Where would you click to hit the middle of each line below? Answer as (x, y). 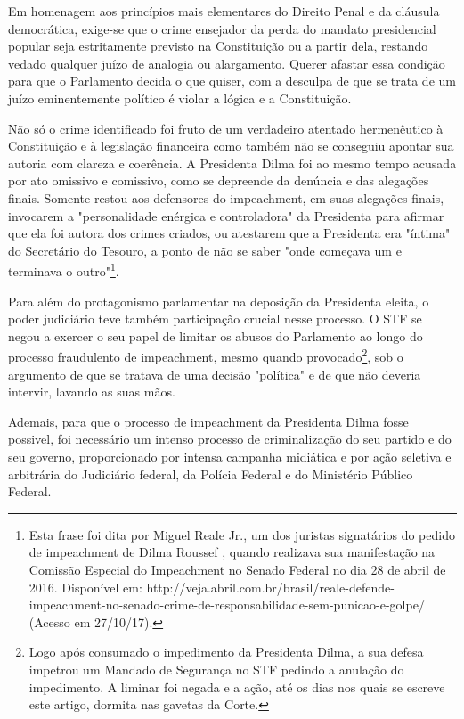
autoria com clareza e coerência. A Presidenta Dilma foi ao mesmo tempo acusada (232, 163)
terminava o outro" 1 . (64, 270)
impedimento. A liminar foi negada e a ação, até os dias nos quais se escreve (237, 686)
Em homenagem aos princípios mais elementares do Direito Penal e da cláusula (224, 11)
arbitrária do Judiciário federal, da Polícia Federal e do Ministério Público (211, 474)
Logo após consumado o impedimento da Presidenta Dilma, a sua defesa (226, 652)
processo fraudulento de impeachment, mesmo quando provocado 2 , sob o (206, 355)
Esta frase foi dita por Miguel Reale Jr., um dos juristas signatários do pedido (242, 534)
